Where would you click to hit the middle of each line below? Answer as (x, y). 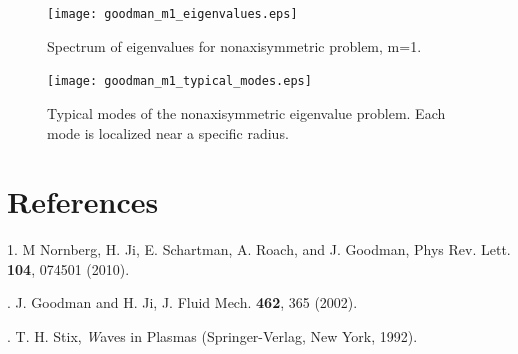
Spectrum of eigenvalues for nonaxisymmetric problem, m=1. (234, 45)
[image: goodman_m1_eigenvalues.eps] (172, 14)
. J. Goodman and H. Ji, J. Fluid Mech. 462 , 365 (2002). (182, 302)
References (83, 201)
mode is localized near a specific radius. (168, 132)
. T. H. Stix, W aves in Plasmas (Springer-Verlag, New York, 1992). (212, 336)
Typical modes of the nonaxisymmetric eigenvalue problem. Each (246, 112)
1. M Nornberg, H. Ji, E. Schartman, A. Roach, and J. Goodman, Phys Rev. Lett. (259, 249)
